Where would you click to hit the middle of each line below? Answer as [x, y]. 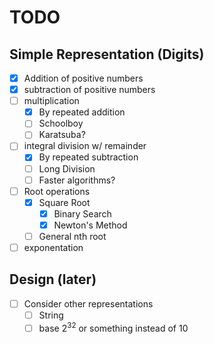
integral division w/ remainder [85, 146]
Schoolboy [61, 123]
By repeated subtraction [88, 157]
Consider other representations [88, 303]
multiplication [51, 101]
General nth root [72, 236]
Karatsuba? [62, 135]
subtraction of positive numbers [89, 90]
